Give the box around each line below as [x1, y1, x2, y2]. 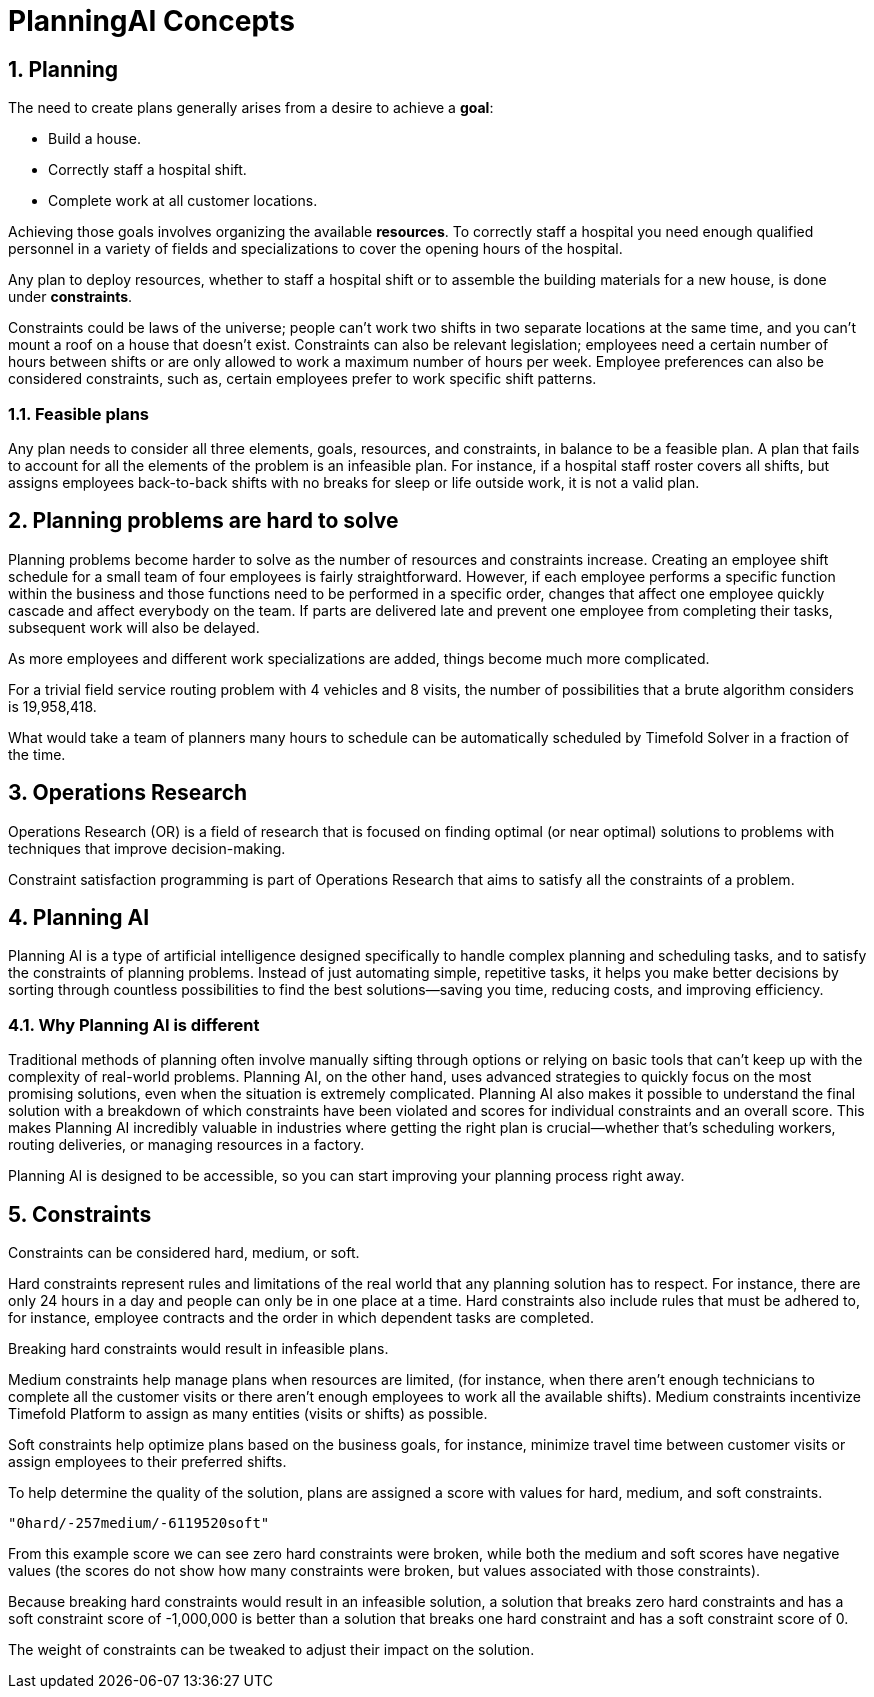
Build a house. [48, 130, 142, 148]
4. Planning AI [8, 905, 150, 931]
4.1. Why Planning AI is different [8, 1014, 260, 1035]
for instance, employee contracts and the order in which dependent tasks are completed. [8, 1309, 594, 1327]
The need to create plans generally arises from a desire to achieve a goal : [8, 99, 494, 117]
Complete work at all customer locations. [48, 192, 318, 210]
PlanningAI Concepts [8, 4, 295, 38]
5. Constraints [8, 1201, 152, 1227]
